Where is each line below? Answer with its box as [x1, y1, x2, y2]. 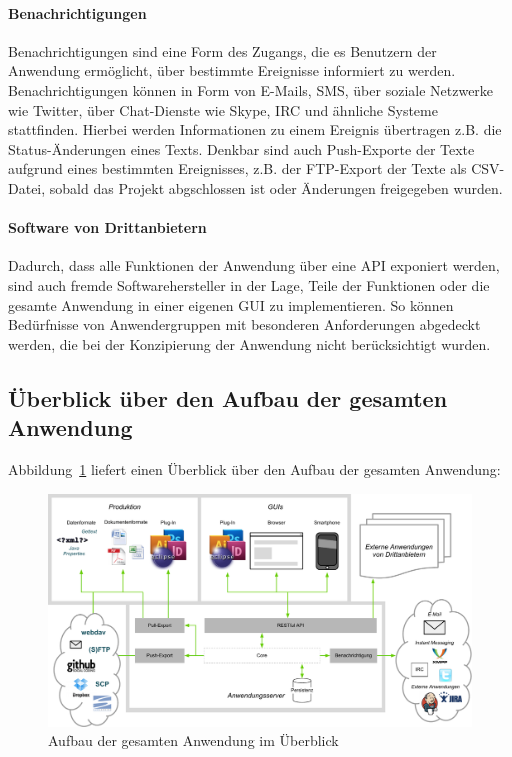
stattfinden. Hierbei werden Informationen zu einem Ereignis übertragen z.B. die [8, 119, 502, 140]
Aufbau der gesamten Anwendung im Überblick [48, 730, 339, 751]
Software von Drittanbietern [8, 217, 207, 238]
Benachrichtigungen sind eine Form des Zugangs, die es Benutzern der [8, 40, 437, 61]
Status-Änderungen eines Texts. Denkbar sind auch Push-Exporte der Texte [8, 138, 475, 159]
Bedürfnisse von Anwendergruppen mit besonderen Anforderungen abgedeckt [8, 314, 481, 335]
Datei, [8, 177, 46, 198]
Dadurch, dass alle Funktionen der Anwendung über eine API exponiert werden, [8, 255, 500, 276]
